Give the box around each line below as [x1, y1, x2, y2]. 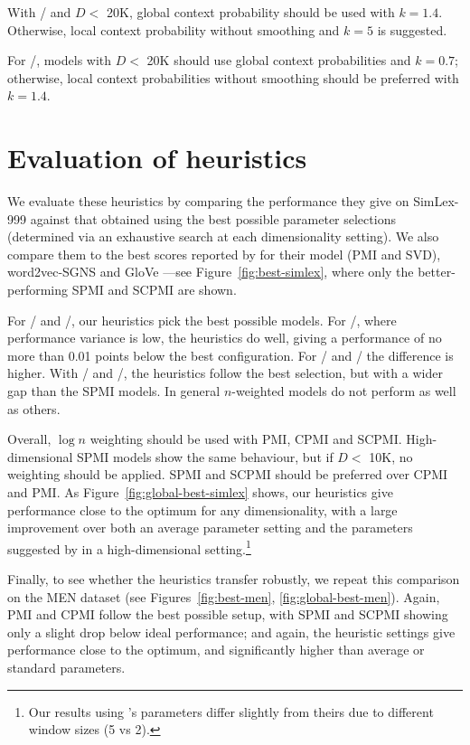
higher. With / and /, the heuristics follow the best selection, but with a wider [7, 363, 443, 382]
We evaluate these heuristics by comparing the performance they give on [7, 192, 409, 211]
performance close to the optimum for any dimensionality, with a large [7, 500, 398, 519]
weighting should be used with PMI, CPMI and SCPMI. [89, 429, 402, 448]
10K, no [369, 447, 413, 466]
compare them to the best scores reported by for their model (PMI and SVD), [7, 244, 441, 263]
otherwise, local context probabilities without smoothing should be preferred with [7, 68, 459, 87]
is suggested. [377, 20, 447, 39]
